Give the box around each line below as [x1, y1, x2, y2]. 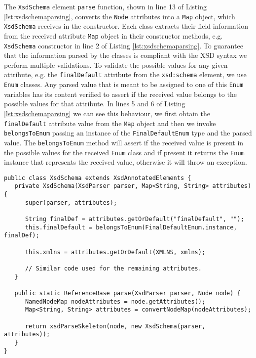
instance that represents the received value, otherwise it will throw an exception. [4, 157, 247, 167]
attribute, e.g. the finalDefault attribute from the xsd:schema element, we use [4, 69, 247, 80]
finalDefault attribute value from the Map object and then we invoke [4, 118, 216, 128]
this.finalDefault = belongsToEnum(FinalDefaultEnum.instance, [25, 224, 237, 231]
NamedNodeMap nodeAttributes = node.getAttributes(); [25, 298, 206, 305]
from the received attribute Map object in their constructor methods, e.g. [4, 30, 223, 41]
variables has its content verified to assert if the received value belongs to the [4, 89, 237, 99]
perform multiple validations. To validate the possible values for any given [4, 59, 228, 70]
